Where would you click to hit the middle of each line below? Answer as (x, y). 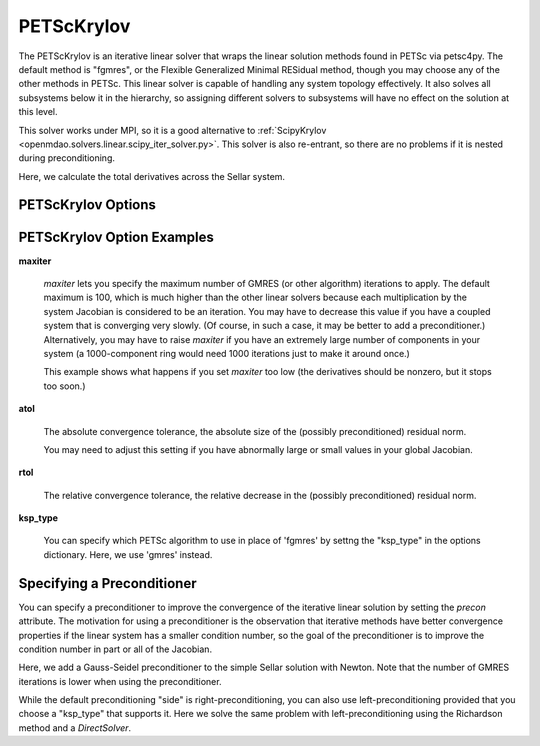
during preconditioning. (66, 158)
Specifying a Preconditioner (107, 583)
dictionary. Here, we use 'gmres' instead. (128, 554)
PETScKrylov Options (87, 205)
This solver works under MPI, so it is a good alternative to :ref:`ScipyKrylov (172, 130)
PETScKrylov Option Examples (116, 236)
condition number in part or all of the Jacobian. (115, 649)
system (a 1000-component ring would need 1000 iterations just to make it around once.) (226, 353)
